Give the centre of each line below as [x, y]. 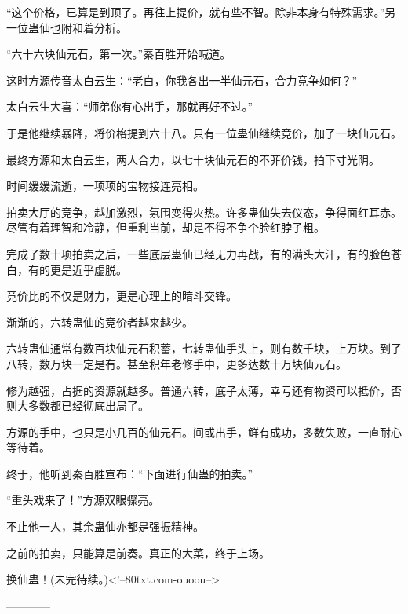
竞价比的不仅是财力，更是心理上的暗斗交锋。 [122, 296]
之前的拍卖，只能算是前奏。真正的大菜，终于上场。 [138, 552]
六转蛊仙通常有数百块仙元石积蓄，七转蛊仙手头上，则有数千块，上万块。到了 [204, 348]
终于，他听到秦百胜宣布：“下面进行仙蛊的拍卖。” [130, 473]
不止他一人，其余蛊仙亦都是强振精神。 [105, 526]
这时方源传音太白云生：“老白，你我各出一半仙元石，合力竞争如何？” [182, 80]
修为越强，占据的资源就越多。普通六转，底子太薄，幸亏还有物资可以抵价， [199, 390]
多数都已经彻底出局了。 [88, 406]
